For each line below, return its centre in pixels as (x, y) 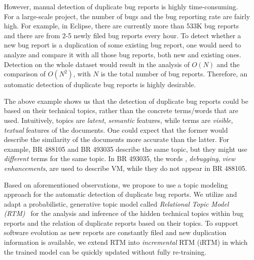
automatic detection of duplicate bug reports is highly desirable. (100, 84)
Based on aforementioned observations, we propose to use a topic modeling (116, 184)
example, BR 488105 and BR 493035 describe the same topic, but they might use (126, 149)
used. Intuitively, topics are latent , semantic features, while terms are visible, (119, 120)
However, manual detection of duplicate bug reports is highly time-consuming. (121, 6)
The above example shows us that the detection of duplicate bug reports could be (126, 101)
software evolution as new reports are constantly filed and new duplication (115, 232)
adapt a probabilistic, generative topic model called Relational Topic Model (116, 203)
